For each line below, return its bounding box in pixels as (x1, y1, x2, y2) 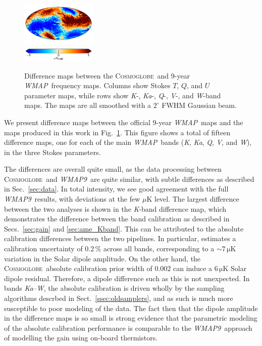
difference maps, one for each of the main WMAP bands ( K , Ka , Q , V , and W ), (4, 137, 252, 147)
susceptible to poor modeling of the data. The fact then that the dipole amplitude (4, 302, 258, 313)
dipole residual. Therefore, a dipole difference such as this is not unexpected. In (4, 273, 250, 283)
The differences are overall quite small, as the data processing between (4, 164, 222, 174)
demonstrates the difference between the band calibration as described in (4, 213, 230, 224)
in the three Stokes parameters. (4, 146, 101, 157)
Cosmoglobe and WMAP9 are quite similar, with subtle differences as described (4, 173, 254, 184)
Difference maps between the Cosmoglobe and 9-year (24, 70, 190, 81)
